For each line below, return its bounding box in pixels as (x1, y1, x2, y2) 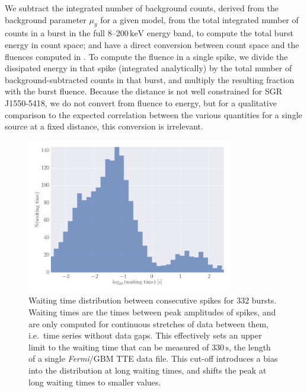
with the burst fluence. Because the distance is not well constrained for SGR (5, 85, 283, 97)
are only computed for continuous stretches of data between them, (28, 317, 269, 330)
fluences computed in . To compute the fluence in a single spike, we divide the (5, 50, 288, 62)
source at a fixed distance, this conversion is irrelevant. (5, 120, 203, 132)
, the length (229, 340, 271, 353)
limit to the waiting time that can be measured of (28, 340, 209, 353)
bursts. (251, 294, 277, 306)
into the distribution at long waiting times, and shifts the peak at (28, 364, 267, 376)
